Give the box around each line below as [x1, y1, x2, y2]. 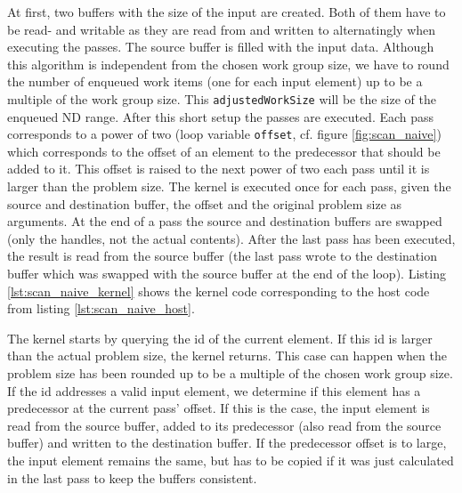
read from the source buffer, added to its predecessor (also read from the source [7, 416, 442, 434]
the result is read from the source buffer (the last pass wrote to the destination [7, 246, 437, 265]
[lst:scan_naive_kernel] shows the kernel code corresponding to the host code [7, 281, 430, 300]
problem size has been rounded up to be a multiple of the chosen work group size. [7, 364, 453, 382]
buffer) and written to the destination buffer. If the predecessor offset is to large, [7, 433, 447, 452]
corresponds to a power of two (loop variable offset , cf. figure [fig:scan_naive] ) [7, 125, 442, 143]
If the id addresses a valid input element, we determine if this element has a [7, 381, 421, 400]
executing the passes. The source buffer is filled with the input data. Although [7, 37, 434, 56]
